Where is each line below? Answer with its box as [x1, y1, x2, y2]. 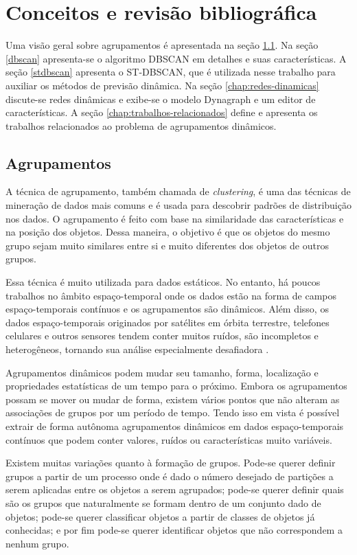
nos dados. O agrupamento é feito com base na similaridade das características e [5, 211, 344, 225]
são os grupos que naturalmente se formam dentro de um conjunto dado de [5, 495, 321, 510]
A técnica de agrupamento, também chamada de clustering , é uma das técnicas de [5, 184, 351, 199]
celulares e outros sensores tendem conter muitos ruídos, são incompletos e [5, 328, 319, 343]
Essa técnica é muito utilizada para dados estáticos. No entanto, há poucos [5, 275, 321, 289]
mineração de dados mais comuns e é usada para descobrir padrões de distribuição [5, 198, 352, 212]
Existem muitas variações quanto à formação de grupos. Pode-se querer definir [5, 455, 336, 470]
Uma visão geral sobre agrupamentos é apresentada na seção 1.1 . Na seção [5, 38, 319, 52]
